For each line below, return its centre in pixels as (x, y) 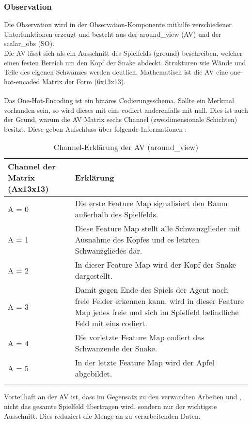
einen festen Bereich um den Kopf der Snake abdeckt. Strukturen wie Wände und (125, 62)
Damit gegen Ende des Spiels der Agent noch (151, 290)
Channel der (32, 167)
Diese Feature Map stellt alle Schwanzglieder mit (158, 228)
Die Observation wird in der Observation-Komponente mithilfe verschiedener (118, 24)
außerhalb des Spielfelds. (117, 214)
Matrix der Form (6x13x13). (84, 81)
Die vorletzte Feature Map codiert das (140, 337)
